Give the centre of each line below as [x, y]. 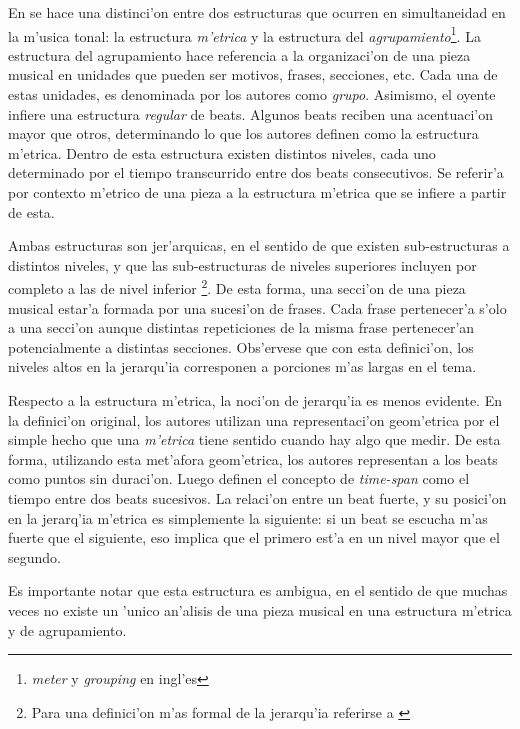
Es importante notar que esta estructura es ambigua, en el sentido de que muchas [258, 590]
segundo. [34, 556]
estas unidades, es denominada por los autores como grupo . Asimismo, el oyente [252, 94]
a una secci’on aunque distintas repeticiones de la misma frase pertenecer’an [241, 327]
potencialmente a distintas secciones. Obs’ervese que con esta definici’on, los [241, 346]
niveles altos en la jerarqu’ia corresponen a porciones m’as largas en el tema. [242, 366]
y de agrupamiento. [67, 629]
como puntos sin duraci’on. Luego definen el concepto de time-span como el [239, 478]
